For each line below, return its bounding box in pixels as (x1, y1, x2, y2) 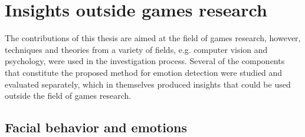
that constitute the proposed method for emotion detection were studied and (5, 66, 283, 78)
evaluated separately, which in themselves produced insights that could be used (5, 78, 291, 90)
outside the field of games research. (5, 89, 132, 102)
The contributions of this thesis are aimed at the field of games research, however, (5, 32, 301, 44)
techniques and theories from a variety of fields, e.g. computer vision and (5, 43, 268, 55)
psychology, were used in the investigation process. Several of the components (5, 55, 285, 67)
